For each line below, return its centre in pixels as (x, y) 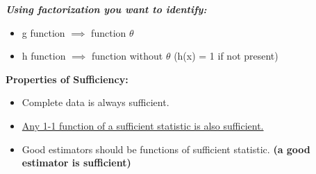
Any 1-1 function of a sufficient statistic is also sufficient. (143, 125)
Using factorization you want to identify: (106, 9)
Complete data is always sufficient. (95, 102)
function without (127, 56)
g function (43, 32)
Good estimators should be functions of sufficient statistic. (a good (166, 149)
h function (44, 56)
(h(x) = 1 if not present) (226, 56)
